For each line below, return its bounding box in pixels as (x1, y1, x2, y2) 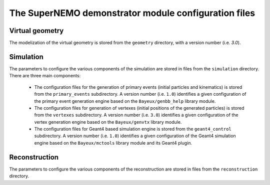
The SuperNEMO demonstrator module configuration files (9, 7, 255, 18)
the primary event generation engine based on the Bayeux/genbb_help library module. (34, 98, 216, 104)
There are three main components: (9, 73, 81, 79)
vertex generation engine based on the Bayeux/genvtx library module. (34, 119, 182, 125)
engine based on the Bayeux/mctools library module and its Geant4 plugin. (34, 140, 192, 146)
